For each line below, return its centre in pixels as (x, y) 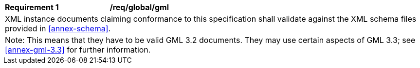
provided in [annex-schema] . (58, 28)
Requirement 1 (32, 7)
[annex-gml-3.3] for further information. (78, 50)
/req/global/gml (139, 7)
